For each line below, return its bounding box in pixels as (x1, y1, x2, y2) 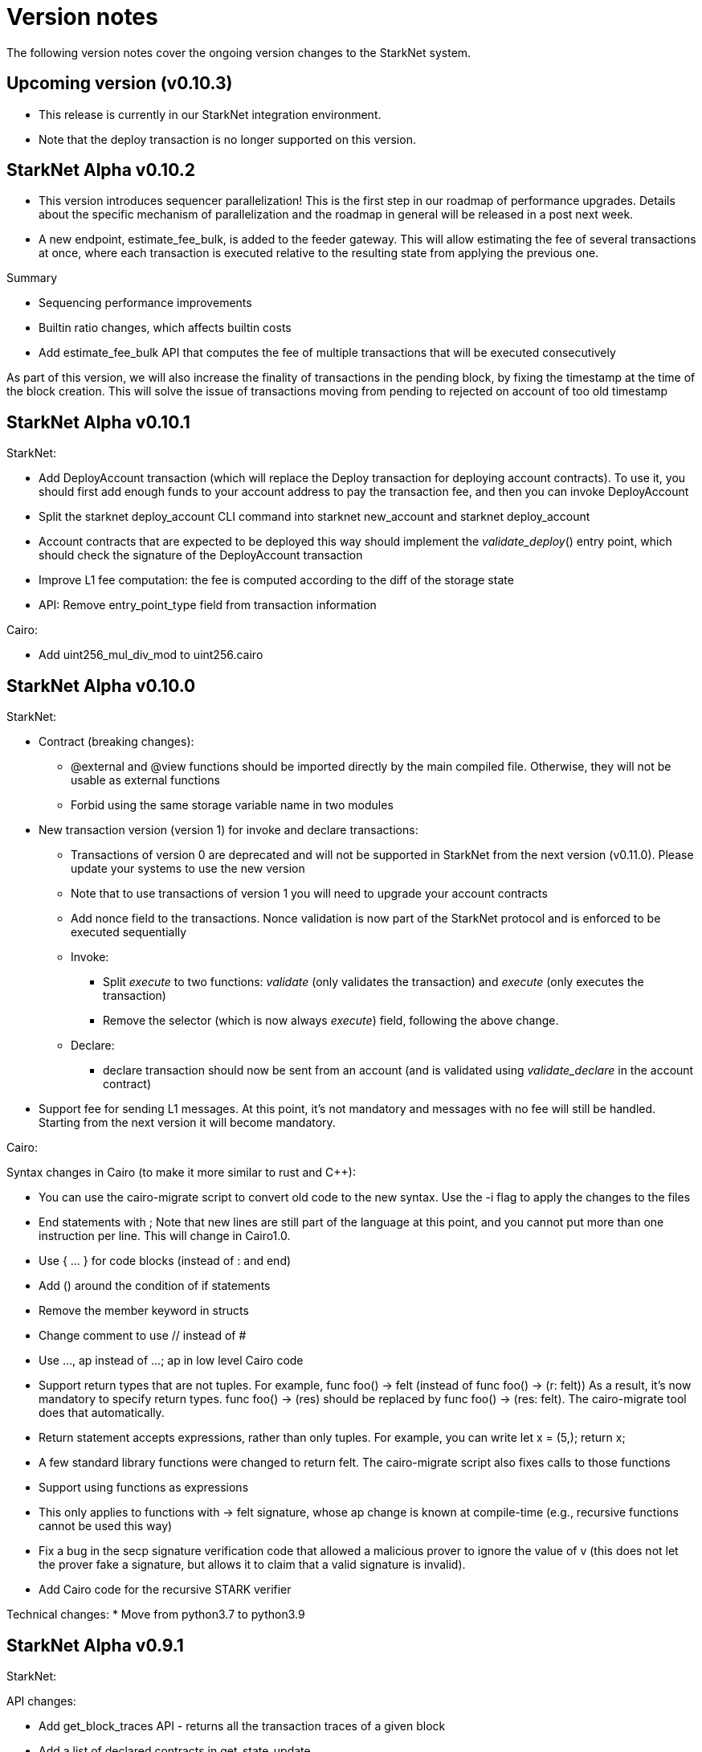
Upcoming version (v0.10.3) (6, 73, 233, 94)
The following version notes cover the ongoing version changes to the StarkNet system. (6, 45, 471, 59)
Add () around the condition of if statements (39, 1279, 271, 1293)
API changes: (6, 1693, 76, 1708)
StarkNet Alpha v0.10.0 (6, 675, 196, 696)
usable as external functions (71, 773, 220, 788)
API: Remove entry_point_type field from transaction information (39, 598, 377, 612)
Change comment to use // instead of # (39, 1328, 247, 1343)
